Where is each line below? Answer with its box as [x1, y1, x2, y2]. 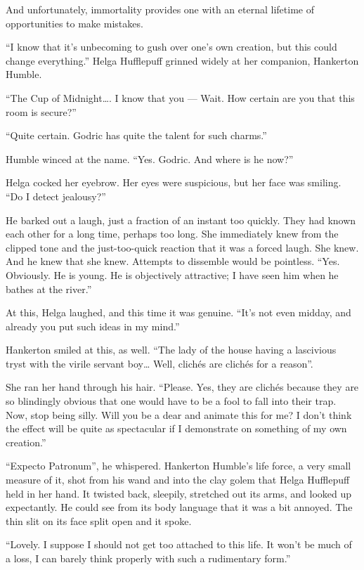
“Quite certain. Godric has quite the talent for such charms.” [6, 128, 267, 143]
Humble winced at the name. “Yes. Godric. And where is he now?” [6, 151, 294, 166]
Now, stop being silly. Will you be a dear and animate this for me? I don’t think [6, 407, 352, 422]
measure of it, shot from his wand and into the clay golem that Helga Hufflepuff [6, 472, 350, 487]
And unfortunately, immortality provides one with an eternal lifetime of [6, 2, 314, 16]
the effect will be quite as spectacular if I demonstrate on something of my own [6, 421, 347, 436]
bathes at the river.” [6, 281, 92, 296]
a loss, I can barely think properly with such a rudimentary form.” [6, 551, 291, 565]
